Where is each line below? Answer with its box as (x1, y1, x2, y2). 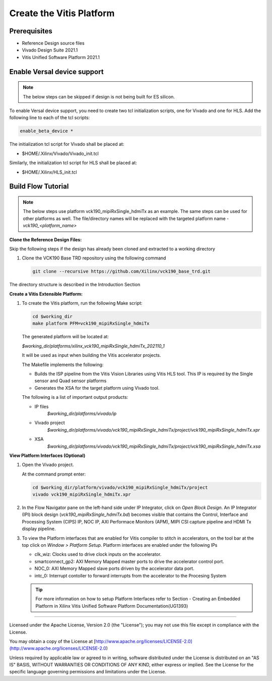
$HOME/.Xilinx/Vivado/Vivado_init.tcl (22, 150, 99, 156)
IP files (34, 403, 49, 409)
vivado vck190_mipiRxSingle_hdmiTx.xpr (32, 492, 131, 497)
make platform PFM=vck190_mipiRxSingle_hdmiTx (32, 321, 150, 327)
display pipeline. (22, 526, 56, 532)
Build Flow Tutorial (9, 182, 69, 191)
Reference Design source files (22, 40, 85, 46)
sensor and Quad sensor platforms (34, 378, 107, 384)
